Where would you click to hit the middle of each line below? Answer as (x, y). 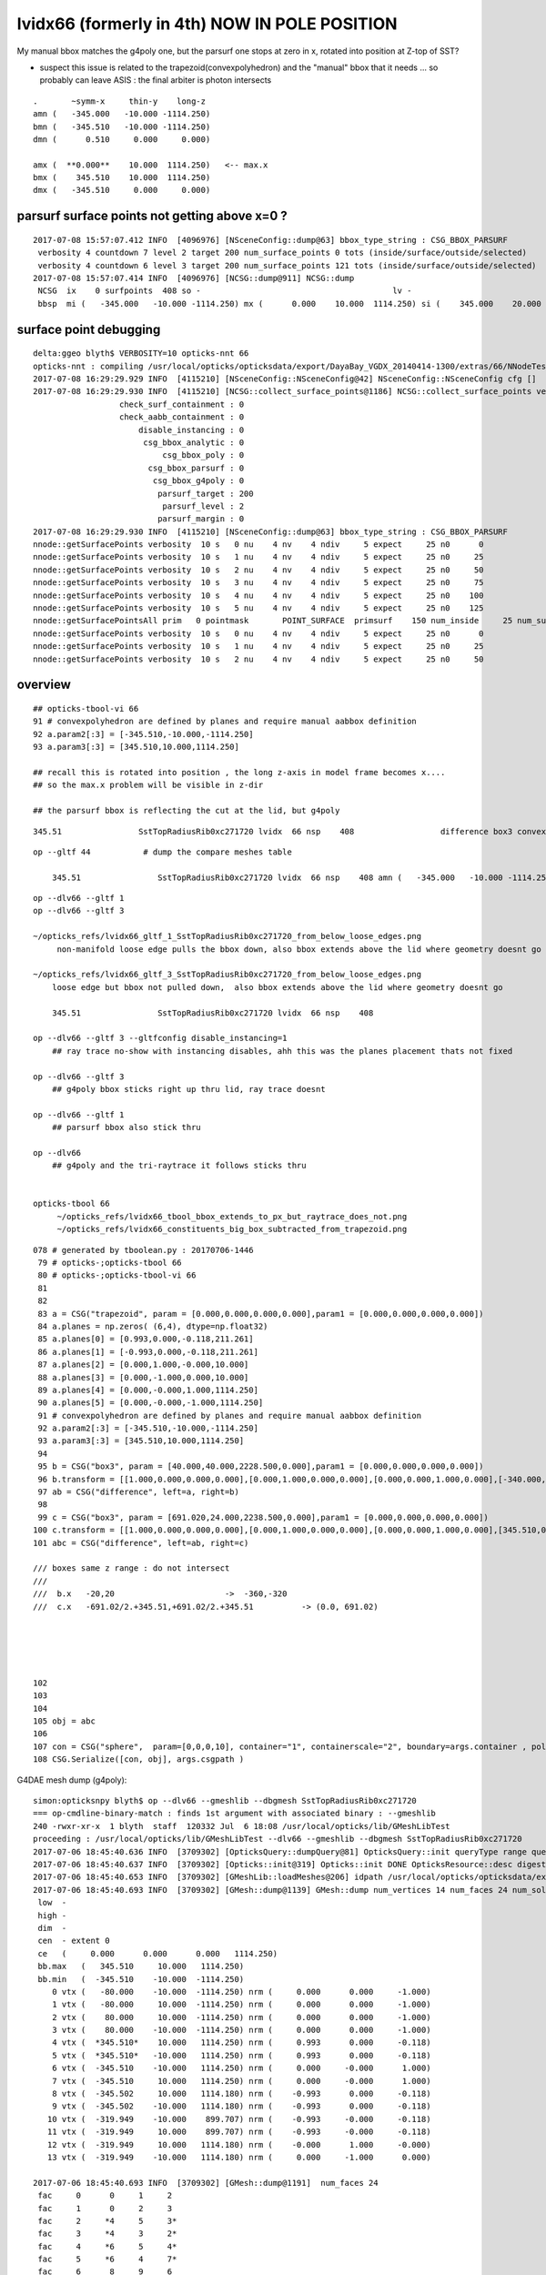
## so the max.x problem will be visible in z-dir (148, 785)
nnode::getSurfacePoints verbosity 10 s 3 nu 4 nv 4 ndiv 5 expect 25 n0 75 (258, 583)
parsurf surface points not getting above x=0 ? (152, 216)
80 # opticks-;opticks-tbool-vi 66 (117, 1275)
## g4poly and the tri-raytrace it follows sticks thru (179, 1166)
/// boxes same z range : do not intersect (131, 1568)
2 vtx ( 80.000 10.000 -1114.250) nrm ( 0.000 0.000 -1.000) (241, 2017)
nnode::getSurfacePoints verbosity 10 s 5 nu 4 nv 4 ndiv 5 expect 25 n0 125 (258, 608)
